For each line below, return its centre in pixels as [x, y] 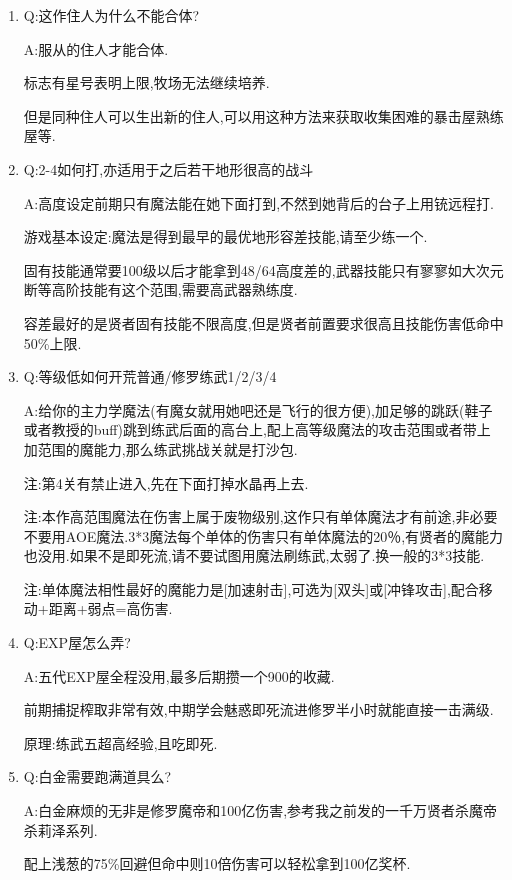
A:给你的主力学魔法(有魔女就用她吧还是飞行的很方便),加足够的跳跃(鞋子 [258, 409]
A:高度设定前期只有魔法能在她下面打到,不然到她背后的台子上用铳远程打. [258, 202]
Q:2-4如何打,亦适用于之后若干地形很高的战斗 [168, 168]
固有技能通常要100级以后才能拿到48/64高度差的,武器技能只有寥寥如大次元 [263, 269]
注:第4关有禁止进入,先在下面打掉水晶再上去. [166, 482]
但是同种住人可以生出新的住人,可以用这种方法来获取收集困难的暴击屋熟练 [263, 115]
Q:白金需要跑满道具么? [97, 776]
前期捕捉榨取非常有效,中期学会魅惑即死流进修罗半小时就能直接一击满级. [258, 709]
